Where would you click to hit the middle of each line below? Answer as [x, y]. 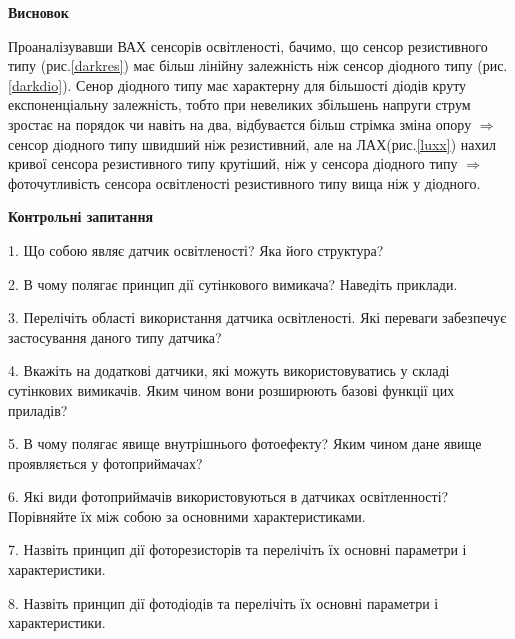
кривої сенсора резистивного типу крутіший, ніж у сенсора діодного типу [233, 163]
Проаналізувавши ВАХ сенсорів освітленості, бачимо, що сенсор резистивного [248, 45]
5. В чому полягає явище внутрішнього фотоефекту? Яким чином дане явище [245, 443]
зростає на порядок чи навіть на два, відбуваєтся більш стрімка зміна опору [240, 123]
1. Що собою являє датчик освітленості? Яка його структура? [196, 249]
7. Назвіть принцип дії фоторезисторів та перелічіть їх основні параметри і [237, 549]
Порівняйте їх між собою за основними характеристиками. [187, 515]
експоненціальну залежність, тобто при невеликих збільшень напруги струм [239, 104]
